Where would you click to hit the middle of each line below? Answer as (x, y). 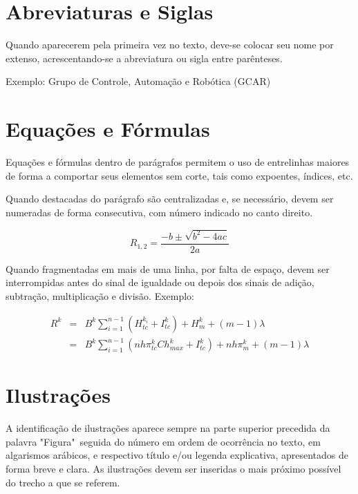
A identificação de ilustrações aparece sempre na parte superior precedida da (168, 428)
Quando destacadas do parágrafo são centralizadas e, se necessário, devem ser (170, 199)
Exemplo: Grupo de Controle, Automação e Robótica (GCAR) (138, 81)
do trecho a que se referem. (63, 482)
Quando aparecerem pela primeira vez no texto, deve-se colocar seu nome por (170, 45)
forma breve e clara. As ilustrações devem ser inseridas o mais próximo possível (173, 468)
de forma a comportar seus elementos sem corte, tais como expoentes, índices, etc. (179, 175)
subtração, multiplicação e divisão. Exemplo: (100, 295)
